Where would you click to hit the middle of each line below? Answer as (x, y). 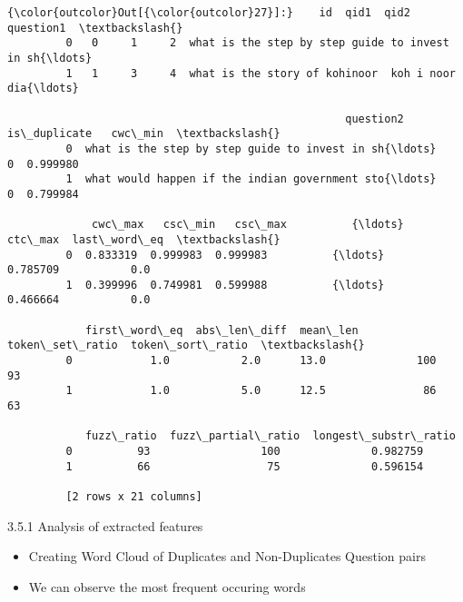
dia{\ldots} (43, 89)
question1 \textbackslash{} (95, 28)
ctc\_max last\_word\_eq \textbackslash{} (144, 239)
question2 (374, 118)
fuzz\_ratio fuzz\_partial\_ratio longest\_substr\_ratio (270, 436)
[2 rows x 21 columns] (134, 497)
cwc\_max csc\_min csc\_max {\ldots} (248, 225)
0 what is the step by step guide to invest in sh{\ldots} (251, 148)
